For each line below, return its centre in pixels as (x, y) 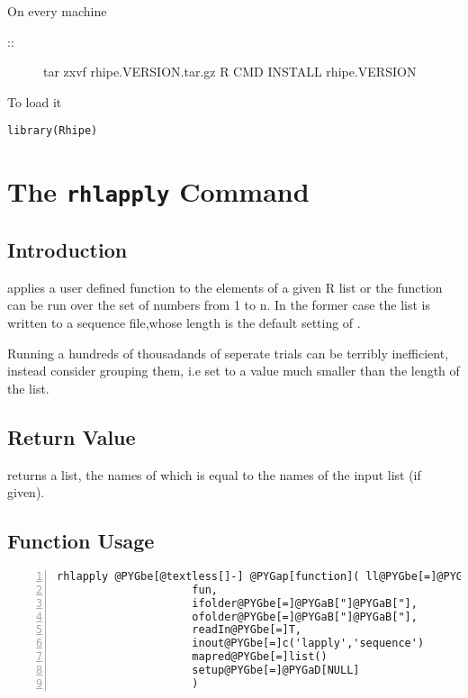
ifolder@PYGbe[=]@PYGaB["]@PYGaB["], (305, 603)
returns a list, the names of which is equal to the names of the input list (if (214, 474)
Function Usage (81, 541)
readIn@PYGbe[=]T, (247, 630)
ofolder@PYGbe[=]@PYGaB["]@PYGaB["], (305, 616)
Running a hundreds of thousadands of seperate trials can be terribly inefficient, (228, 353)
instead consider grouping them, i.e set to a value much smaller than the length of (234, 371)
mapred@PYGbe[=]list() (260, 657)
